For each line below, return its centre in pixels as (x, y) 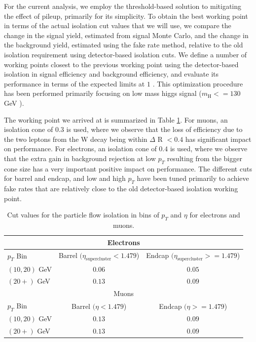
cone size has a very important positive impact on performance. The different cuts (128, 168)
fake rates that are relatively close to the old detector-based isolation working (121, 189)
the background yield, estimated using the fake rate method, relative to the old (124, 45)
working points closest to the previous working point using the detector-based (121, 64)
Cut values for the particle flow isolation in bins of (83, 215)
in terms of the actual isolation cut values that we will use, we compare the (118, 25)
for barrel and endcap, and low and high (65, 178)
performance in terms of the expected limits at (74, 83)
